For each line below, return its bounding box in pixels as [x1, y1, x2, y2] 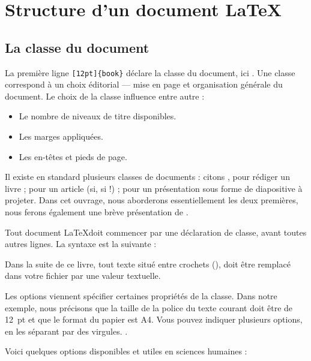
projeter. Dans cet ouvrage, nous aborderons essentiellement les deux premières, [5, 194, 298, 206]
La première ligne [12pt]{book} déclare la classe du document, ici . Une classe [5, 66, 295, 79]
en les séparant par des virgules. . [5, 324, 128, 337]
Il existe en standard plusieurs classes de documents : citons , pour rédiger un [5, 170, 290, 183]
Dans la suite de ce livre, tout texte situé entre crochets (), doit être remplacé [5, 257, 291, 270]
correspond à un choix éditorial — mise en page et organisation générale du [5, 78, 283, 91]
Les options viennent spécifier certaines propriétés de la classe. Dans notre [5, 289, 277, 302]
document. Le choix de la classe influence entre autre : [5, 89, 205, 102]
